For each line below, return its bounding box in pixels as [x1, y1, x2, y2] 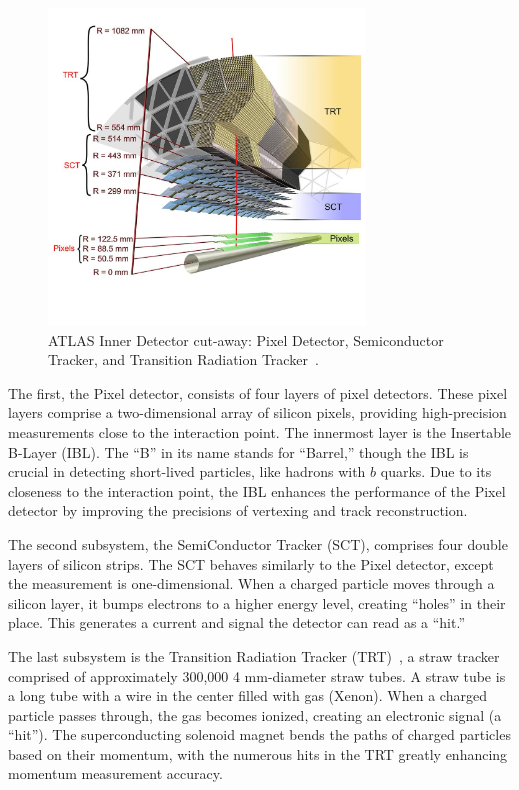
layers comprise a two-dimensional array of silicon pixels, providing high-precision [8, 402, 507, 423]
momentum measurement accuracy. [8, 763, 223, 784]
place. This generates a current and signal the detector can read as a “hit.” [8, 612, 466, 633]
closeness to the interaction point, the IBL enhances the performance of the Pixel [8, 480, 506, 501]
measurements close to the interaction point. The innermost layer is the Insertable [8, 421, 512, 442]
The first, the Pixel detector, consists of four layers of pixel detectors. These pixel [8, 382, 508, 403]
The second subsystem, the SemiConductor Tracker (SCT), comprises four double [8, 533, 508, 554]
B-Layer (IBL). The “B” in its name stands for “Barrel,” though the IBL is [8, 441, 469, 462]
